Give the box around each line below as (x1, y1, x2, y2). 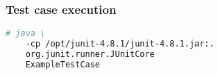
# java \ (6, 28, 46, 39)
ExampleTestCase (25, 59, 101, 69)
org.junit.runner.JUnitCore (25, 49, 155, 59)
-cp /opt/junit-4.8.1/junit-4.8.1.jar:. (25, 39, 215, 49)
